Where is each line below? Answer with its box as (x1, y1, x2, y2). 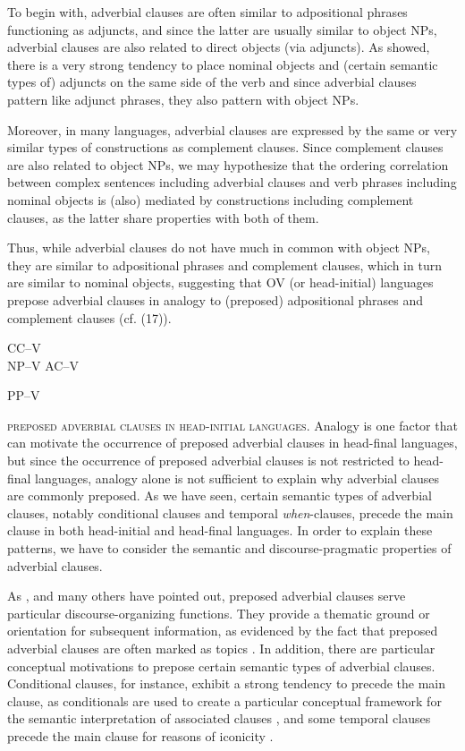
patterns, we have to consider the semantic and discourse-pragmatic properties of (7, 539, 452, 558)
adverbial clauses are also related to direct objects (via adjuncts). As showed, (7, 38, 430, 56)
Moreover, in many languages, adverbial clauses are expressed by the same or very (7, 120, 458, 139)
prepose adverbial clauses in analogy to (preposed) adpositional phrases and (7, 290, 424, 309)
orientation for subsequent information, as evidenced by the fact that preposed (7, 621, 438, 640)
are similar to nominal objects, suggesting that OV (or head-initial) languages (7, 273, 434, 292)
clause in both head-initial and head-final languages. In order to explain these (7, 521, 433, 540)
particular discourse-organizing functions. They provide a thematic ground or (7, 603, 430, 622)
